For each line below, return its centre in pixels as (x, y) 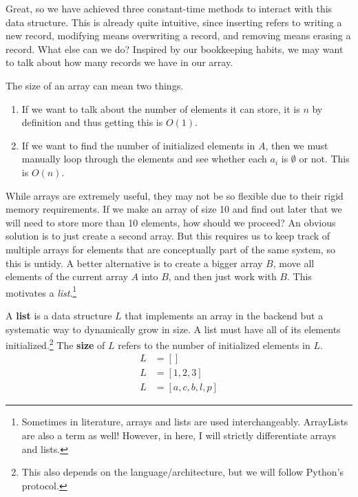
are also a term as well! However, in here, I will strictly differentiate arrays (179, 435)
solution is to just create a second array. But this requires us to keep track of (168, 236)
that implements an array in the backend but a (224, 315)
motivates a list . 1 (41, 291)
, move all (294, 263)
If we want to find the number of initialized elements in (138, 145)
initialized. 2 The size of (55, 344)
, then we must (297, 145)
